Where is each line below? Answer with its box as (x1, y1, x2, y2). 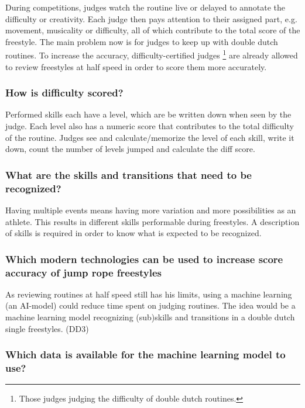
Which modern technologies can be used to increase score (5, 251, 283, 266)
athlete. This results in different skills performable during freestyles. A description (5, 215, 300, 227)
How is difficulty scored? (5, 85, 124, 100)
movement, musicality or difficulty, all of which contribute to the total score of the (5, 24, 300, 36)
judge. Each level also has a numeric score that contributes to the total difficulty (5, 120, 294, 132)
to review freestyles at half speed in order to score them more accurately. (5, 60, 267, 72)
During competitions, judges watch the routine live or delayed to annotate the (5, 1, 286, 13)
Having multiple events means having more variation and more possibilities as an (5, 203, 296, 216)
